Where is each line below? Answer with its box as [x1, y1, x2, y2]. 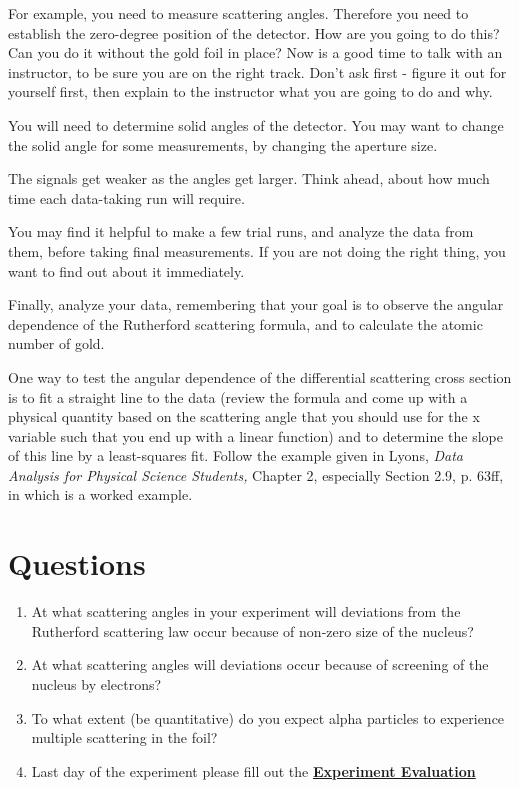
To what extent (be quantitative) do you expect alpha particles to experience [31, 707, 505, 728]
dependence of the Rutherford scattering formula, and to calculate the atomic [8, 313, 483, 334]
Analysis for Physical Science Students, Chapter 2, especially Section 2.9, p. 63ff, [8, 464, 504, 485]
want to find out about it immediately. [8, 260, 245, 281]
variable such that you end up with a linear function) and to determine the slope [8, 425, 503, 446]
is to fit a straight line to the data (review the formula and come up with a [8, 386, 468, 407]
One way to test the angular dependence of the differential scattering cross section [8, 366, 512, 387]
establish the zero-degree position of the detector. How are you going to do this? [8, 22, 500, 43]
